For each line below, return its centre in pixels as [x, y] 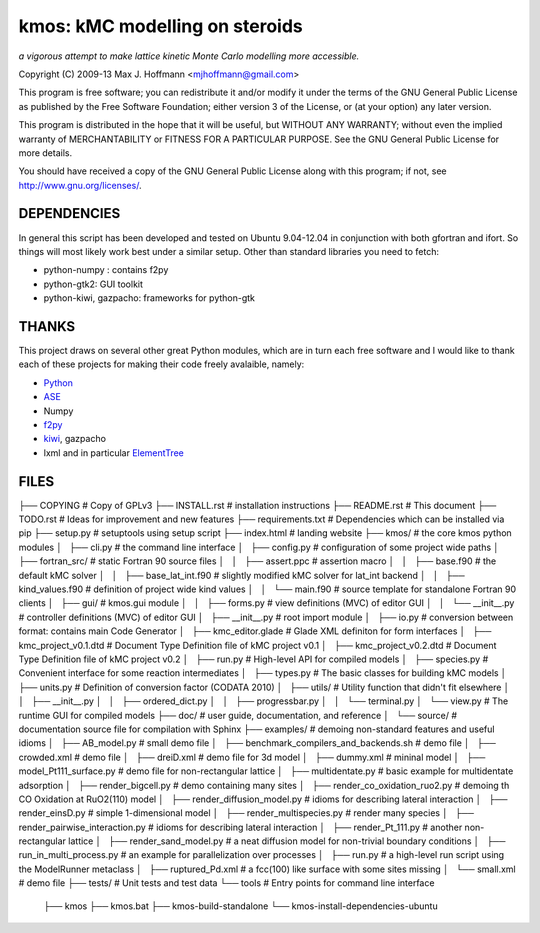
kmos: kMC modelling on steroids [161, 26]
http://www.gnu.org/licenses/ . [80, 185]
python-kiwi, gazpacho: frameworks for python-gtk [149, 298]
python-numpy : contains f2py [106, 270]
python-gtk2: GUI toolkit [93, 284]
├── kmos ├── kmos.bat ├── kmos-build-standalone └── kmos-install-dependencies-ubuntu [241, 906]
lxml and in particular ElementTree [114, 452]
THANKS [47, 326]
